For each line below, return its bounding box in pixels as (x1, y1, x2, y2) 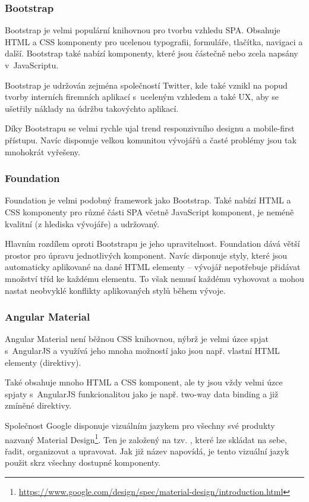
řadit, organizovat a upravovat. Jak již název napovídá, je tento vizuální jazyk (5, 444, 289, 457)
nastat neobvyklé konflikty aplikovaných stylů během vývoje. (5, 284, 226, 296)
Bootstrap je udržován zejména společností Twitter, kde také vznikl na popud (5, 79, 288, 91)
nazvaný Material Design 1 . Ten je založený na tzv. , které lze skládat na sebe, (5, 431, 287, 445)
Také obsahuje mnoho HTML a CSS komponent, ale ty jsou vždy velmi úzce (5, 376, 283, 388)
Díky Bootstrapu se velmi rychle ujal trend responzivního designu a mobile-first (5, 122, 295, 134)
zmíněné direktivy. (5, 399, 72, 412)
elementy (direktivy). (5, 356, 81, 368)
